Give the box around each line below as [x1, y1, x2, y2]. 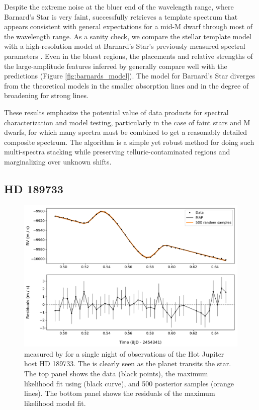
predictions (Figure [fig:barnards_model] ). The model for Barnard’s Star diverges [4, 70, 255, 81]
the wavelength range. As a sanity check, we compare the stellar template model [4, 31, 251, 41]
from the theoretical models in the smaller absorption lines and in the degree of [4, 80, 249, 91]
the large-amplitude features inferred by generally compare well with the [4, 60, 227, 71]
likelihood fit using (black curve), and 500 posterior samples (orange [24, 378, 234, 388]
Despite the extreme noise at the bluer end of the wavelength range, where [4, 2, 234, 12]
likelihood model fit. [24, 397, 86, 408]
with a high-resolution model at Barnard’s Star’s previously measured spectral [4, 41, 245, 51]
